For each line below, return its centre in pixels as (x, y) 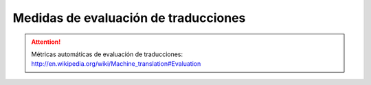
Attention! (46, 42)
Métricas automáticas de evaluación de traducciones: (107, 54)
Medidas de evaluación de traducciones (129, 18)
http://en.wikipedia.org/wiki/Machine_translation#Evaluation (116, 64)
